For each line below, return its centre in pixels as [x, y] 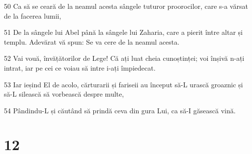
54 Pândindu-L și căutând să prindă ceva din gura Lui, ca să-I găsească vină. [120, 110]
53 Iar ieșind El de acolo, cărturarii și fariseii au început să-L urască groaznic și [124, 84]
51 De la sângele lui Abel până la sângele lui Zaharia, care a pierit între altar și [123, 32]
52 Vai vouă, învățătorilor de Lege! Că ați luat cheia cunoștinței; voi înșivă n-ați [124, 58]
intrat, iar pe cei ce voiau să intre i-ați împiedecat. [80, 67]
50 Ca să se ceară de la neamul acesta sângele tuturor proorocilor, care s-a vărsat [126, 6]
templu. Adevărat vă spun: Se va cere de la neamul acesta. [92, 41]
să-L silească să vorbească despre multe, [64, 94]
